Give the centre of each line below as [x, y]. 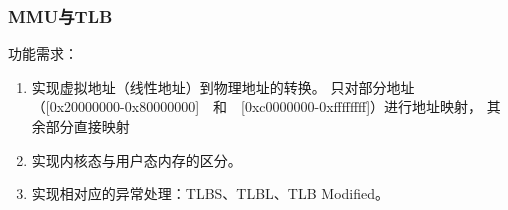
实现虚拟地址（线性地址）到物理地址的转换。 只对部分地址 [223, 86]
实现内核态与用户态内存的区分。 [136, 159]
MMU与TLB [60, 15]
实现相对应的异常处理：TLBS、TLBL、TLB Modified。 [210, 193]
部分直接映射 [87, 126]
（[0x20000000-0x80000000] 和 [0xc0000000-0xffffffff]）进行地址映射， [257, 106]
